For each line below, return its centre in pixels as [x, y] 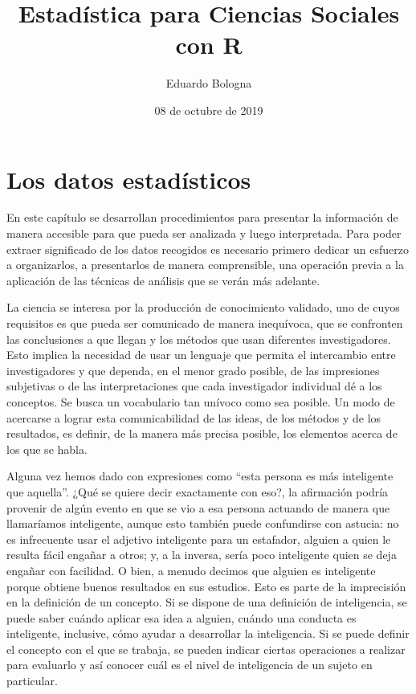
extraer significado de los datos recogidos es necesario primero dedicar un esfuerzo [208, 249]
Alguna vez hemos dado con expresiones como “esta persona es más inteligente [200, 476]
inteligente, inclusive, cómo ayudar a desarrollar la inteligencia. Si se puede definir [208, 633]
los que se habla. [47, 449]
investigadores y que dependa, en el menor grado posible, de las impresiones [193, 370]
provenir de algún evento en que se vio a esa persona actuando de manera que [198, 507]
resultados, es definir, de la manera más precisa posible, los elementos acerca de [202, 433]
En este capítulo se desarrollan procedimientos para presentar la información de [202, 217]
